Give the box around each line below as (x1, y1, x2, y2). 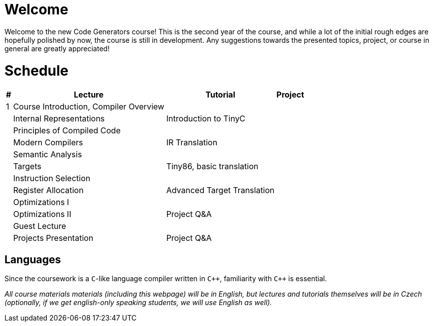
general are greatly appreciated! (4, 44, 110, 53)
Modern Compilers (13, 137, 83, 148)
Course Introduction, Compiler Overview (13, 102, 164, 112)
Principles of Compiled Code (13, 125, 121, 136)
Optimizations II (13, 209, 71, 219)
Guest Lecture (13, 221, 66, 231)
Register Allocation (13, 185, 84, 196)
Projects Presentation (13, 233, 94, 243)
